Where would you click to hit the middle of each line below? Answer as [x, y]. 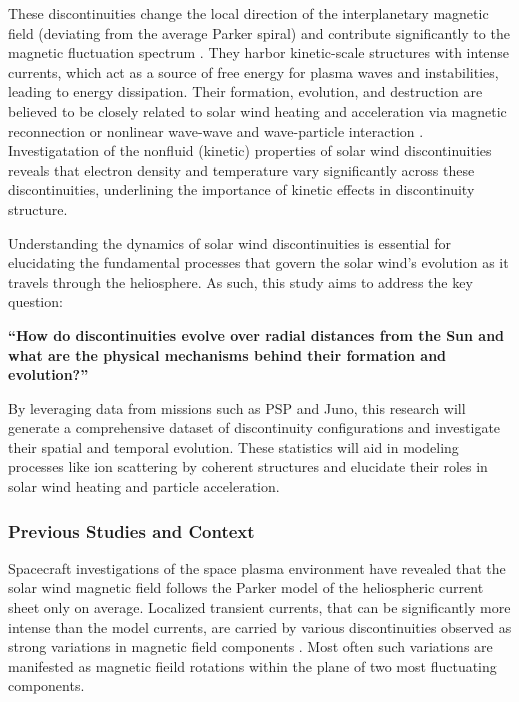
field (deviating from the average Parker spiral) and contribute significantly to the [259, 32]
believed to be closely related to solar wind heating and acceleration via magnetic [257, 110]
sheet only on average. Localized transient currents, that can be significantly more [259, 607]
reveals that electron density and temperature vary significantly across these [241, 169]
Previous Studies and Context [131, 530]
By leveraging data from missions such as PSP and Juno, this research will [237, 407]
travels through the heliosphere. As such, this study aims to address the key [240, 281]
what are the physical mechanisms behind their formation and [227, 354]
